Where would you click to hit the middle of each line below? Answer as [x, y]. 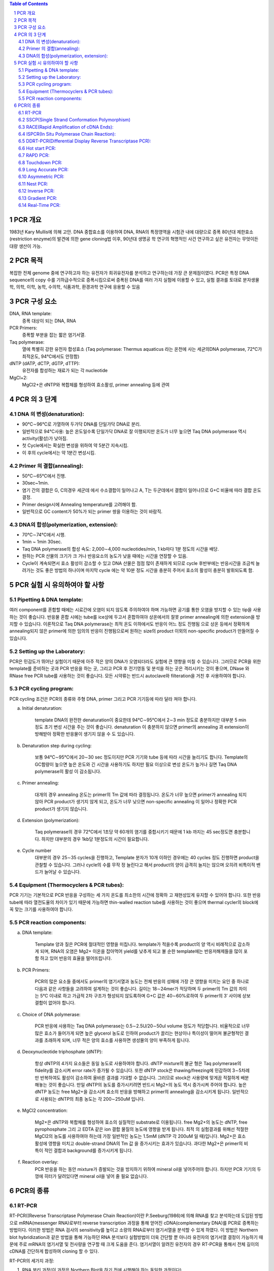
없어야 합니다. [62, 1003]
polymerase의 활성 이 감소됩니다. [68, 771]
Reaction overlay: [40, 1162]
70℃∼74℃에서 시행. [44, 535]
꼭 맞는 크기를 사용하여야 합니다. [41, 910]
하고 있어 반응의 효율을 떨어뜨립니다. [76, 958]
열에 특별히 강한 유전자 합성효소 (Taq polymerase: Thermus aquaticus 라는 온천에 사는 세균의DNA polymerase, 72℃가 [142, 349]
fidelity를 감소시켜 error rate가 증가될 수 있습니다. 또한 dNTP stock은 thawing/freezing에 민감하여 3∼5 [138, 1071]
